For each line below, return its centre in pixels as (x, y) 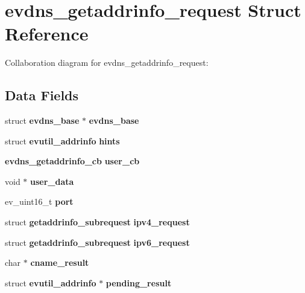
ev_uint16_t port (39, 201)
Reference (47, 34)
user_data (52, 181)
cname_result (60, 262)
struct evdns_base (42, 121)
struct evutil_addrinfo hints (62, 140)
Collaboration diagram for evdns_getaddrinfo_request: (107, 63)
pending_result (139, 282)
